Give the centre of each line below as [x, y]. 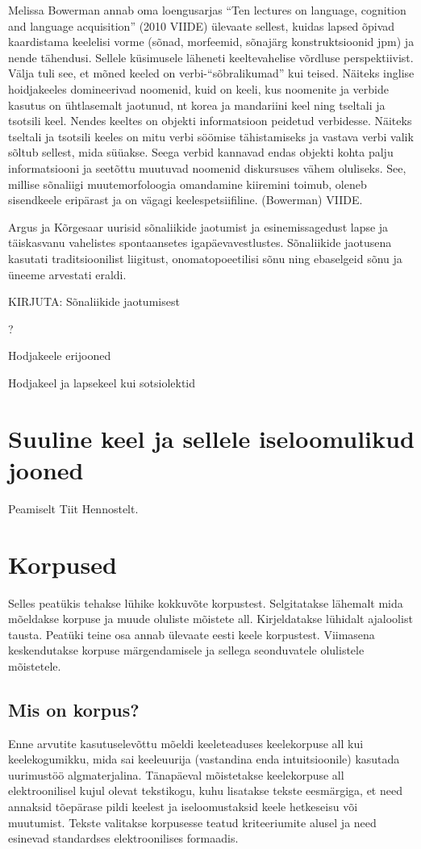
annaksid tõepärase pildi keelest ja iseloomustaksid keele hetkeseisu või [183, 807]
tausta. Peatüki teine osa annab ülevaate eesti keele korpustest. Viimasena [192, 634]
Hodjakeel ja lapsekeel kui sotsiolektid [102, 382]
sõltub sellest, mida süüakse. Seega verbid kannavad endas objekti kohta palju [201, 152]
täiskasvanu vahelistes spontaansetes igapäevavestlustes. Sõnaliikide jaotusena [200, 243]
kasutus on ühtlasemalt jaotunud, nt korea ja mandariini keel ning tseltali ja [197, 105]
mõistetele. [35, 665]
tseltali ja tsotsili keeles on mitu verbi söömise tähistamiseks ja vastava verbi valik [211, 136]
